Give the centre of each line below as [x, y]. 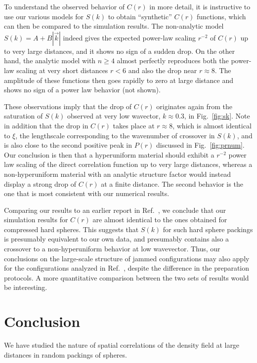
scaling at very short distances [62, 70]
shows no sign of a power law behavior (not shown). [82, 90]
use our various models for [44, 16]
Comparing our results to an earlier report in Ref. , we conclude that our [115, 210]
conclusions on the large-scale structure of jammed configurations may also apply [127, 258]
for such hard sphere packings [208, 229]
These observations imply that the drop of [68, 106]
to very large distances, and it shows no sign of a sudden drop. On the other [119, 51]
